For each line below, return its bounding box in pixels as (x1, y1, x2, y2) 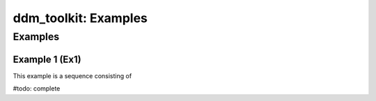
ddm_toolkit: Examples (13, 10, 148, 26)
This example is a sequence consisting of (13, 71, 132, 80)
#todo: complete (13, 84, 61, 93)
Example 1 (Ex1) (13, 53, 81, 65)
